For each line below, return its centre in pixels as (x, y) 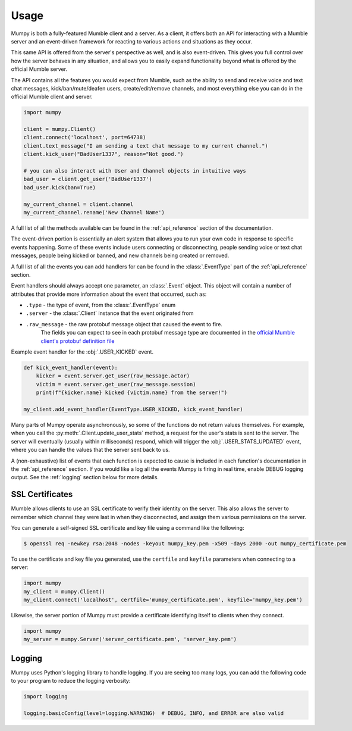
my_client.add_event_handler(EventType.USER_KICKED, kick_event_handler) (133, 409)
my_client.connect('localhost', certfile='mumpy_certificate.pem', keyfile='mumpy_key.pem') (163, 600)
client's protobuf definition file (78, 341)
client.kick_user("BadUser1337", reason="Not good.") (103, 154)
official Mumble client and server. (52, 97)
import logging (45, 697)
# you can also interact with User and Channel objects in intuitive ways (135, 171)
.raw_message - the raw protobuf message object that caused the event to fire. (124, 324)
